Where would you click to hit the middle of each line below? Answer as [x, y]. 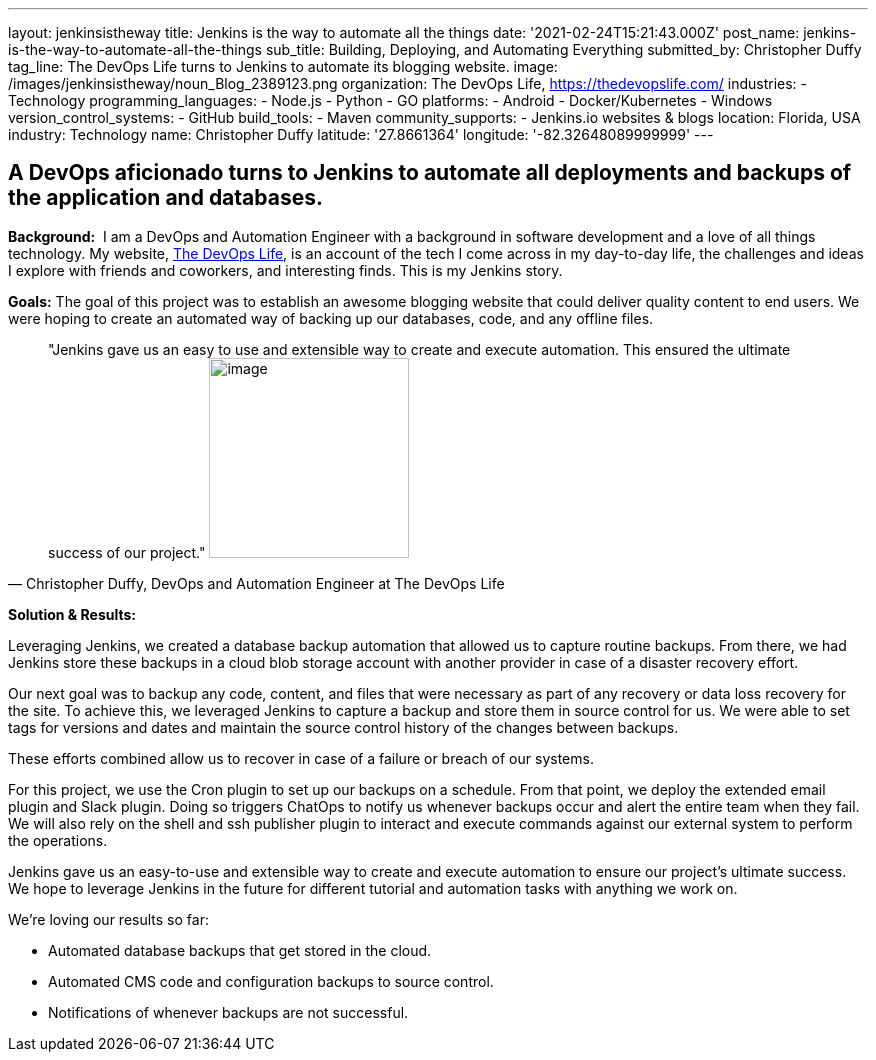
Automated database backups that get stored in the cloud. [240, 950]
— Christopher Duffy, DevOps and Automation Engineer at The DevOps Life [256, 583]
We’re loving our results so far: [108, 919]
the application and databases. [165, 198]
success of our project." [127, 552]
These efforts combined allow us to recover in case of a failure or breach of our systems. [301, 758]
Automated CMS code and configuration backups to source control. [271, 981]
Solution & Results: [72, 614]
